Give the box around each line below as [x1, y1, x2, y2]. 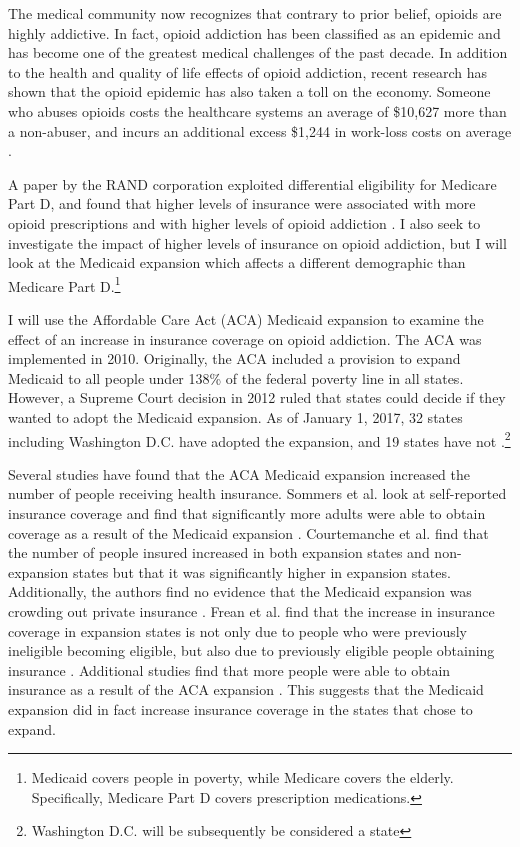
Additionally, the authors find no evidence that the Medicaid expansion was [8, 581, 472, 602]
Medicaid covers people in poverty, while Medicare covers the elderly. [31, 767, 454, 788]
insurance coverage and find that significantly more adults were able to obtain [8, 502, 486, 523]
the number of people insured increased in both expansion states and [8, 542, 430, 563]
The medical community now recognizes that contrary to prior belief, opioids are [8, 3, 502, 23]
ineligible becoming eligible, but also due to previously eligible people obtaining [8, 640, 495, 661]
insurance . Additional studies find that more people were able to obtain [8, 659, 451, 680]
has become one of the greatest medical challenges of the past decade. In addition [8, 42, 508, 63]
